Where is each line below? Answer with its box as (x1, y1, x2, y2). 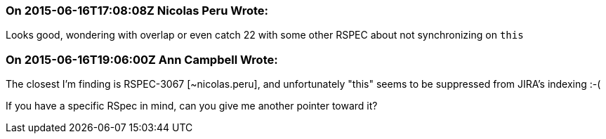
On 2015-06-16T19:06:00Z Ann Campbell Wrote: (6, 52, 278, 67)
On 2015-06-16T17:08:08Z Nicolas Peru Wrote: (6, 4, 269, 18)
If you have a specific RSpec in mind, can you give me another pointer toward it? (6, 100, 378, 112)
